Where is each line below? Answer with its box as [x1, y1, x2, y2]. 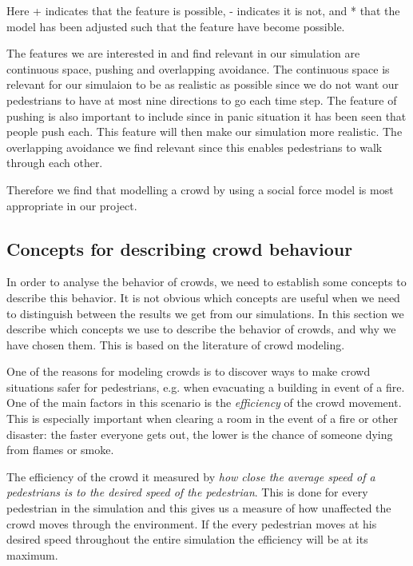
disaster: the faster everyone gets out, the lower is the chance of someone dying [6, 425, 393, 442]
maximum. [6, 546, 58, 563]
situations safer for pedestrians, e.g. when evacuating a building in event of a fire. [6, 378, 405, 395]
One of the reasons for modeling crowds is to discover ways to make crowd [6, 363, 371, 380]
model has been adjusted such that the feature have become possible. [6, 18, 345, 34]
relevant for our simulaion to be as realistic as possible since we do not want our [6, 76, 399, 93]
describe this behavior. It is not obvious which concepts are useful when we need [6, 289, 400, 305]
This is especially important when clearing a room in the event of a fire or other [6, 410, 399, 427]
